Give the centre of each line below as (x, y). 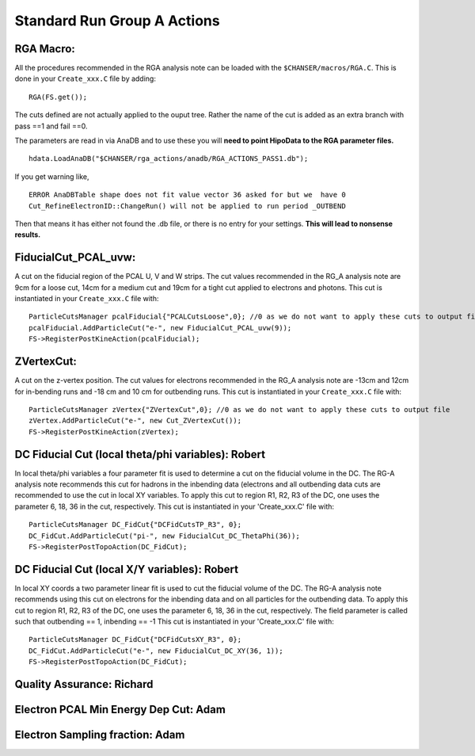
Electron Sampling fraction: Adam (100, 735)
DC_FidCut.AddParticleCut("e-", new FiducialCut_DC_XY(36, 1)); (156, 651)
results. (28, 235)
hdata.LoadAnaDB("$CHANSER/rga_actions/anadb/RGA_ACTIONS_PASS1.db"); (169, 159)
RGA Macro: (45, 49)
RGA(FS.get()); (58, 97)
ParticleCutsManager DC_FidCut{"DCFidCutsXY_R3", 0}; (135, 640)
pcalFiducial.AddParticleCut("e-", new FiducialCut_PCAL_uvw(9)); (160, 328)
